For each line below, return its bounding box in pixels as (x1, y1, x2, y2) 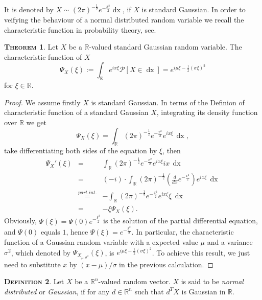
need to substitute (4, 259, 61, 269)
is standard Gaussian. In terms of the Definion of (91, 97, 245, 107)
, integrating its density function (156, 107, 258, 118)
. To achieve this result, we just (152, 247, 250, 258)
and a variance (207, 237, 253, 247)
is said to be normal (181, 276, 244, 287)
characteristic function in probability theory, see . (4, 24, 156, 35)
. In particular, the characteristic (131, 226, 234, 237)
